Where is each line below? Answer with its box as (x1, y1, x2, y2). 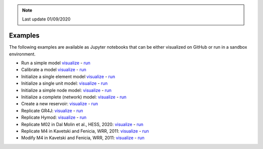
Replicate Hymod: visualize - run (21, 114, 87, 120)
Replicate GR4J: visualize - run (21, 108, 83, 113)
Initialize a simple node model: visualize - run (21, 87, 112, 93)
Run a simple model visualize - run (21, 60, 91, 66)
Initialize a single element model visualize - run (21, 74, 115, 79)
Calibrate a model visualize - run (21, 67, 87, 73)
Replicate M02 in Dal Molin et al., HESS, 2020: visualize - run (21, 121, 144, 127)
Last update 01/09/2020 (22, 16, 71, 22)
